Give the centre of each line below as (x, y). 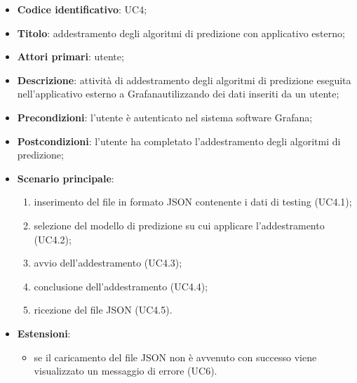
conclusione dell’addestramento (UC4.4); (121, 286)
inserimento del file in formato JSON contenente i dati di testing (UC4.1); (193, 202)
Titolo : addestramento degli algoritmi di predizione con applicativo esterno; (181, 33)
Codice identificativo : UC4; (82, 9)
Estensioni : (44, 333)
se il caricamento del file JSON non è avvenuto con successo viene (175, 357)
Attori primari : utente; (70, 56)
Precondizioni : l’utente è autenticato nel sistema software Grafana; (165, 117)
